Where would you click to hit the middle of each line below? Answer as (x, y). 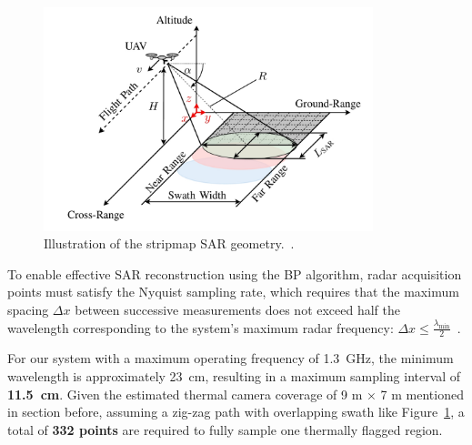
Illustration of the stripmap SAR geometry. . (169, 243)
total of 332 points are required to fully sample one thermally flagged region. (225, 429)
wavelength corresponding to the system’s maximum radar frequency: (201, 327)
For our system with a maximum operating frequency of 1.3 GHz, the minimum (231, 358)
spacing (28, 310)
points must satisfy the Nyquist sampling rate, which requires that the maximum (233, 292)
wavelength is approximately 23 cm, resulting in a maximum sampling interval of (234, 376)
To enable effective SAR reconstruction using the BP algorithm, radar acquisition (235, 273)
